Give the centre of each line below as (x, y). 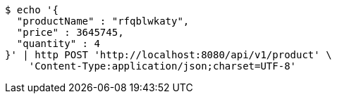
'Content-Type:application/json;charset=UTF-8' (163, 66)
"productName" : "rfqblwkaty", (103, 21)
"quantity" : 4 (58, 44)
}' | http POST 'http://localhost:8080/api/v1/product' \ (168, 55)
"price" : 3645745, (70, 32)
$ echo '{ (32, 10)
